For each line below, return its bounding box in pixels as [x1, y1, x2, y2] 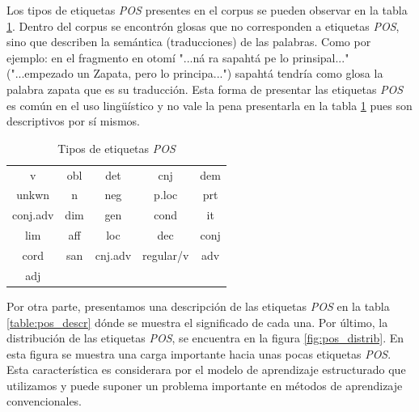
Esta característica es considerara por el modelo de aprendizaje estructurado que [6, 361, 406, 378]
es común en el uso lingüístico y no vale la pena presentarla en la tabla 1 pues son [6, 96, 413, 113]
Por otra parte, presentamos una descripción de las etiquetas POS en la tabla [6, 297, 390, 314]
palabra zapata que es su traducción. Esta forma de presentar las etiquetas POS [6, 80, 404, 97]
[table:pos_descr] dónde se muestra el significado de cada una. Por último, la [6, 313, 388, 330]
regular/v [142, 246, 189, 263]
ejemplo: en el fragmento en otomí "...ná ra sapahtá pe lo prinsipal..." [6, 49, 349, 66]
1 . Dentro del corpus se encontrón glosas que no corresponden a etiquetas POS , [6, 17, 400, 34]
